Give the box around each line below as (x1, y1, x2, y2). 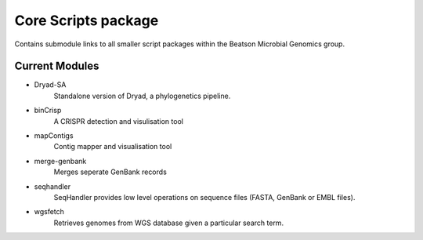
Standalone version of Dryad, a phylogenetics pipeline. (53, 91, 231, 100)
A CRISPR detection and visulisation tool (53, 116, 184, 125)
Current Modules (14, 60, 99, 73)
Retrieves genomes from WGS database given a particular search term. (53, 218, 284, 227)
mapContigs (34, 131, 74, 140)
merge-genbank (34, 156, 87, 165)
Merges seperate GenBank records (53, 167, 168, 176)
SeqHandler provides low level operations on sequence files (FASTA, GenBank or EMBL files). (53, 192, 356, 202)
